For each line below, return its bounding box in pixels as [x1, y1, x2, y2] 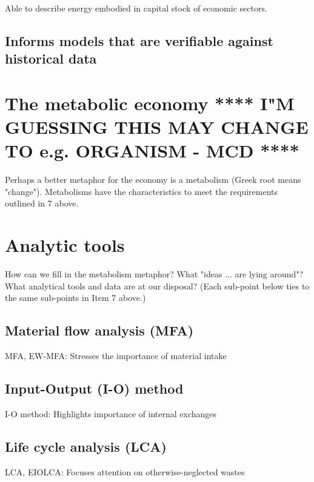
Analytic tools [5, 233, 125, 257]
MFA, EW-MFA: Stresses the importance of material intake [5, 349, 227, 362]
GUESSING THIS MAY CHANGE [5, 114, 309, 139]
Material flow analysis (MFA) [5, 321, 194, 340]
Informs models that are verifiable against [5, 31, 273, 50]
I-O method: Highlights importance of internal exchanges [5, 407, 217, 420]
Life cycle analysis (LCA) [5, 437, 167, 455]
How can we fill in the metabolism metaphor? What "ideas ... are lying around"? [5, 268, 304, 280]
